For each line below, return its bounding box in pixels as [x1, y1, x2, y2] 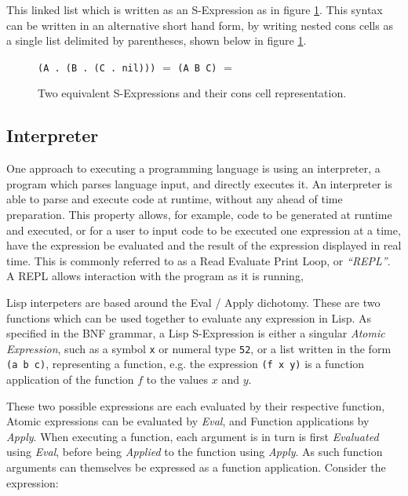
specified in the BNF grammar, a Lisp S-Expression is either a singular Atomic [6, 325, 385, 341]
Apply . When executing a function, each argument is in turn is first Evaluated [6, 428, 379, 444]
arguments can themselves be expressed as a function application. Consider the [6, 459, 386, 476]
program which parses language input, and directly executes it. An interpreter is [6, 175, 392, 191]
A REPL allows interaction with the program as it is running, [6, 268, 304, 284]
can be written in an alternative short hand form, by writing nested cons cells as [6, 16, 393, 33]
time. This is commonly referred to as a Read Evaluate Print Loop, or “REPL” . [6, 252, 391, 268]
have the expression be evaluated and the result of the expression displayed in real [6, 237, 402, 253]
